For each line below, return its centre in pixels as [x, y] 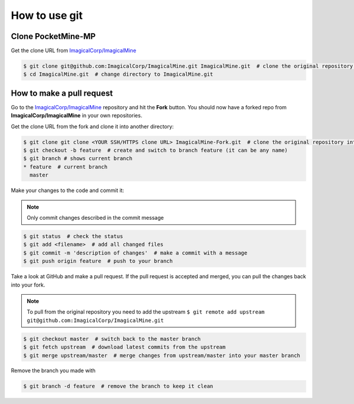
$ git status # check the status [73, 237]
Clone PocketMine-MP [53, 36]
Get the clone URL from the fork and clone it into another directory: [92, 126]
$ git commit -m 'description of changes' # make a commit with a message [135, 253]
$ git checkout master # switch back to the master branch [112, 339]
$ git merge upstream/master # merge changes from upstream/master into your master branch [162, 355]
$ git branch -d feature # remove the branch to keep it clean [118, 386]
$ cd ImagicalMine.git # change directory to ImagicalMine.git [118, 74]
